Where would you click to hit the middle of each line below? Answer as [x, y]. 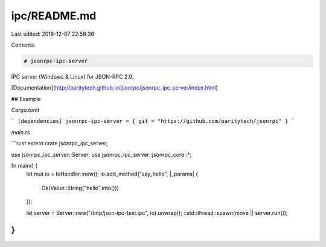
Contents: [23, 45]
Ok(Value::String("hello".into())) [80, 188]
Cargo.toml [25, 110]
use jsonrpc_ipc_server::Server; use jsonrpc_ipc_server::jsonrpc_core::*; [101, 154]
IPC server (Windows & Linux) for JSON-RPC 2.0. [72, 76]
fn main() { [24, 166]
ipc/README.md [54, 16]
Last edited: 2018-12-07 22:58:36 [53, 34]
